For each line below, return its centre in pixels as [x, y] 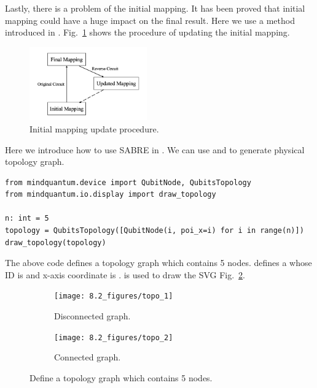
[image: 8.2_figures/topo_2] [114, 337]
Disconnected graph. [92, 316]
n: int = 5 [27, 219]
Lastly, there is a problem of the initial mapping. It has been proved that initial [155, 8]
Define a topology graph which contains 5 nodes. [121, 377]
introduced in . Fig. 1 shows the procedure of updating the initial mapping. [147, 32]
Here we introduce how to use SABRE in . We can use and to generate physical [155, 149]
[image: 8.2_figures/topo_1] [114, 296]
